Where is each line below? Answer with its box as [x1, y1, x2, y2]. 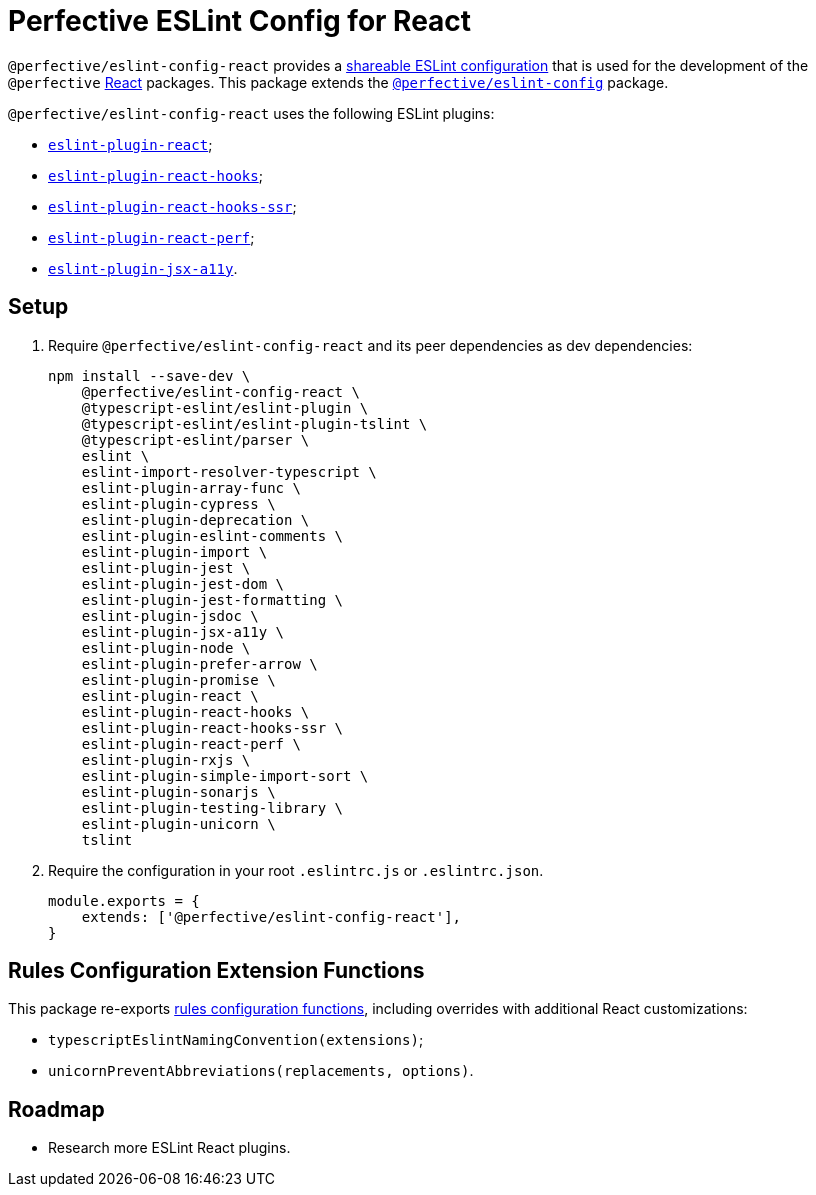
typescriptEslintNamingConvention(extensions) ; [48, 1031, 424, 1049]
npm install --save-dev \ [48, 367, 251, 384]
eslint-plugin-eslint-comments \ [81, 527, 344, 544]
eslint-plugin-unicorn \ [81, 815, 276, 832]
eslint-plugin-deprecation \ [81, 511, 310, 528]
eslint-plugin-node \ [81, 639, 251, 656]
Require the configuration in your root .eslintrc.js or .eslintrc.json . [48, 861, 544, 879]
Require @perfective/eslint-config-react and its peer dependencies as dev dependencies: [48, 336, 693, 354]
